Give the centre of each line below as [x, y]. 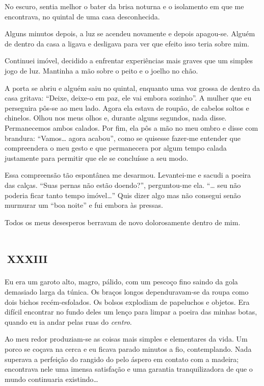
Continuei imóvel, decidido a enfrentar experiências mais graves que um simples [129, 61]
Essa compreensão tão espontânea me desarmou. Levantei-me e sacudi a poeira [128, 175]
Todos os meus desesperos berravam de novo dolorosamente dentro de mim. [123, 222]
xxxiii [27, 257]
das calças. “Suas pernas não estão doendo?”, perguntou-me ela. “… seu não [123, 185]
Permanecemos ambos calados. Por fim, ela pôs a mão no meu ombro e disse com [131, 127]
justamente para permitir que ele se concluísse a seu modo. [97, 158]
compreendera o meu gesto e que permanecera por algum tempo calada [116, 148]
